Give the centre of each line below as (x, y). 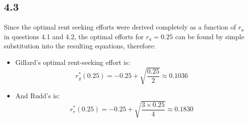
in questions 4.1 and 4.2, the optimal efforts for (74, 36)
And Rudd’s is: (38, 96)
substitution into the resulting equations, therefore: (80, 46)
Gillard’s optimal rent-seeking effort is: (73, 62)
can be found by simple (210, 36)
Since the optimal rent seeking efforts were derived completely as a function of (120, 27)
